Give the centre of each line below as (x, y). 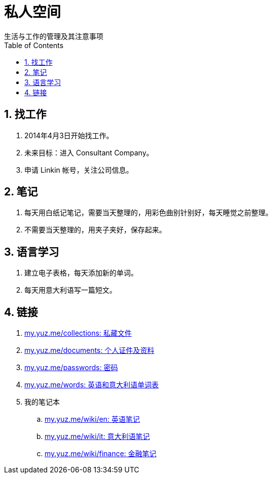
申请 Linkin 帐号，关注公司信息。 (79, 170)
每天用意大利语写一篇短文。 (70, 290)
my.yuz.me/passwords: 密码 (71, 368)
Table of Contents (34, 45)
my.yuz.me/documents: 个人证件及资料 (89, 350)
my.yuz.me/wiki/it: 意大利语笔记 (97, 436)
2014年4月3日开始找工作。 (69, 135)
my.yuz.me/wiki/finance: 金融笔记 (101, 454)
